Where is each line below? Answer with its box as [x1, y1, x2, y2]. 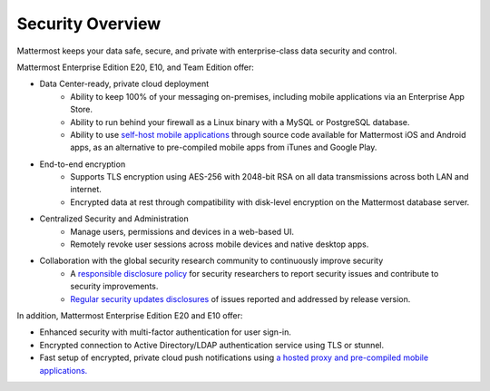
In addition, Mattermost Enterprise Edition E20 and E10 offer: [16, 309, 243, 321]
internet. [70, 184, 102, 195]
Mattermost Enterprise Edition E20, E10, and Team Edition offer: [16, 62, 254, 73]
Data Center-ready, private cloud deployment [39, 78, 210, 90]
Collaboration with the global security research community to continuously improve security [39, 255, 384, 267]
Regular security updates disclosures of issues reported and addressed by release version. [70, 293, 411, 304]
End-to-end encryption [39, 159, 126, 170]
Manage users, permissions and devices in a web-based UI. [70, 226, 295, 237]
